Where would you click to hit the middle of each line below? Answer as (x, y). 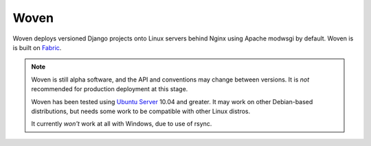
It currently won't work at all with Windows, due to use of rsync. (122, 124)
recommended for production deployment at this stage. (110, 89)
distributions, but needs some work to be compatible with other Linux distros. (141, 111)
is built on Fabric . (37, 47)
